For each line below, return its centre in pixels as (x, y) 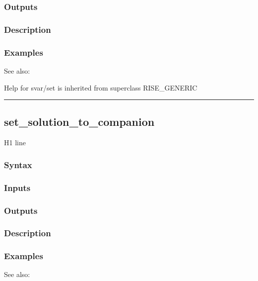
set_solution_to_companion (79, 122)
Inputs (17, 187)
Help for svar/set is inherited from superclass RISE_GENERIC (101, 87)
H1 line (15, 142)
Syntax (18, 164)
